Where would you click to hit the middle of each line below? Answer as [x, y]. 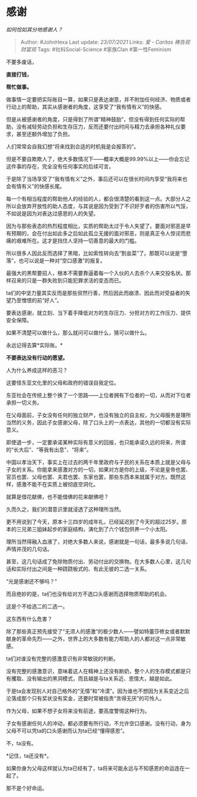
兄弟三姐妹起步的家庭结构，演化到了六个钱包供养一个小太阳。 [96, 529]
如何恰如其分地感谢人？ [34, 29]
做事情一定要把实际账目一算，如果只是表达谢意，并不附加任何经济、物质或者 [98, 99]
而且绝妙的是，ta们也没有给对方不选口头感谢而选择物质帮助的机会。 [88, 594]
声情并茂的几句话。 [29, 549]
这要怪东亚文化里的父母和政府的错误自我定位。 [62, 383]
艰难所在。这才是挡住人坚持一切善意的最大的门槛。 [78, 240]
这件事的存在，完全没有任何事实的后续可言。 [60, 166]
